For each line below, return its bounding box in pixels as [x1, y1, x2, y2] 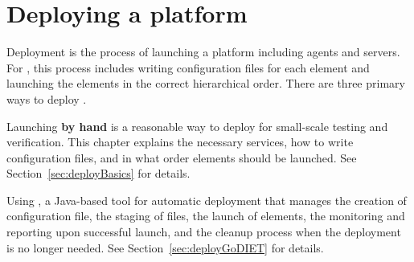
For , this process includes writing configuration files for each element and [6, 59, 370, 76]
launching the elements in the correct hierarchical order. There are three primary [6, 75, 405, 92]
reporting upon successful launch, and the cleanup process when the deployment [6, 223, 401, 240]
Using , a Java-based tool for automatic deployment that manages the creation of [6, 191, 407, 208]
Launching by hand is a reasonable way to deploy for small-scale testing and [6, 117, 388, 134]
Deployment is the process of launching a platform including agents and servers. [6, 43, 400, 60]
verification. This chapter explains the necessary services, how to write [6, 133, 354, 150]
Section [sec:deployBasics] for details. [6, 165, 191, 182]
